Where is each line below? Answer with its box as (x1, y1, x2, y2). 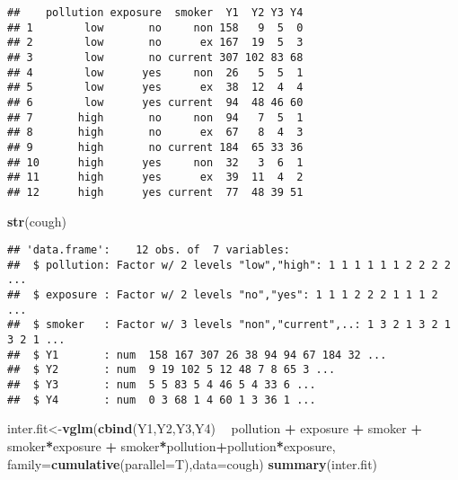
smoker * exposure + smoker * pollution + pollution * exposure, (7, 436, 336, 455)
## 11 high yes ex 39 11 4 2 (7, 171, 304, 184)
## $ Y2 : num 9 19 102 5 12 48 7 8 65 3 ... (7, 363, 336, 377)
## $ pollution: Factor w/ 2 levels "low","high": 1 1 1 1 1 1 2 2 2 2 (7, 258, 451, 271)
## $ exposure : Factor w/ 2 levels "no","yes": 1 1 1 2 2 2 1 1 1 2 (7, 289, 438, 302)
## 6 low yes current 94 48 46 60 (7, 95, 304, 109)
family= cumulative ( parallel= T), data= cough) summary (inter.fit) (7, 454, 378, 473)
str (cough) (7, 211, 66, 230)
